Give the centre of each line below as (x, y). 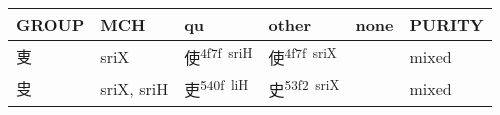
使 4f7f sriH (218, 56)
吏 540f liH (216, 88)
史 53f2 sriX (304, 88)
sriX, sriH (134, 88)
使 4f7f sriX (302, 56)
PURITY (446, 24)
